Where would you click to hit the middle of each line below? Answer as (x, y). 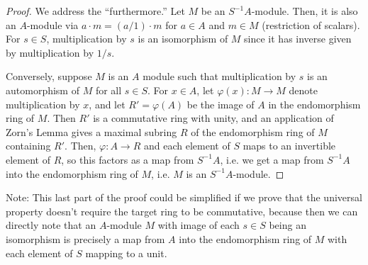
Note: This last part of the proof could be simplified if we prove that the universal (184, 197)
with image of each (199, 225)
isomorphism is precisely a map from (85, 238)
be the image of (221, 104)
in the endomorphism (314, 104)
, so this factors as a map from (128, 159)
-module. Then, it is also (305, 11)
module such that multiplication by (219, 76)
